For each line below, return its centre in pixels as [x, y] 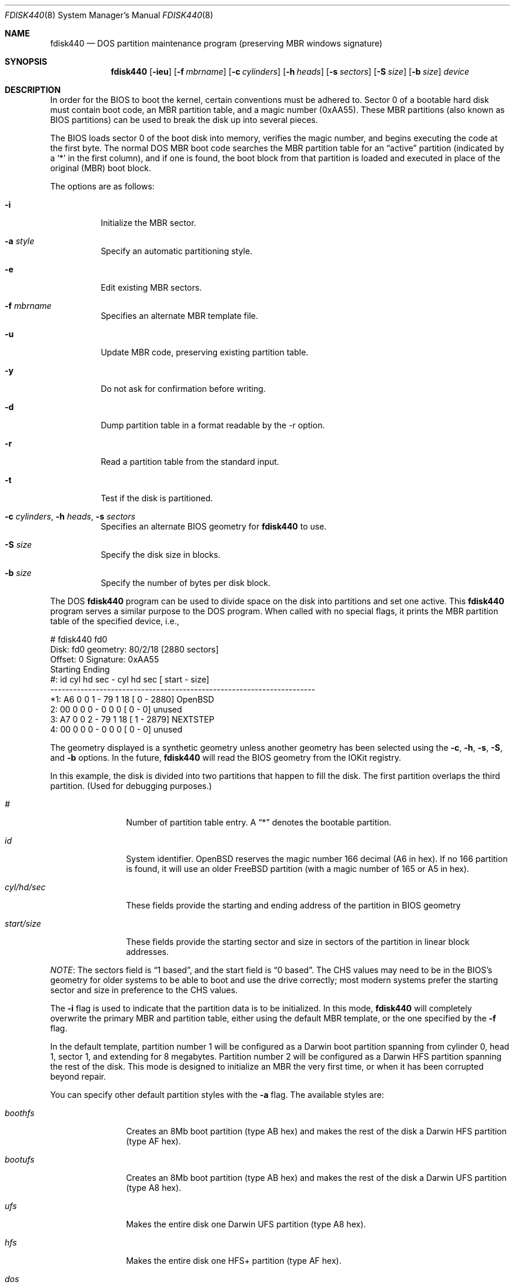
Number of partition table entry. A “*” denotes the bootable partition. [259, 822]
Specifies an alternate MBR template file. [180, 316]
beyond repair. [78, 1076]
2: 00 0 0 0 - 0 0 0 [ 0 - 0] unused [116, 709]
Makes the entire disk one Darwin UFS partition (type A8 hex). [246, 1224]
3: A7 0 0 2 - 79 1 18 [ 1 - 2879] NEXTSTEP [132, 719]
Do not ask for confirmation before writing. [183, 389]
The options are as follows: [102, 186]
